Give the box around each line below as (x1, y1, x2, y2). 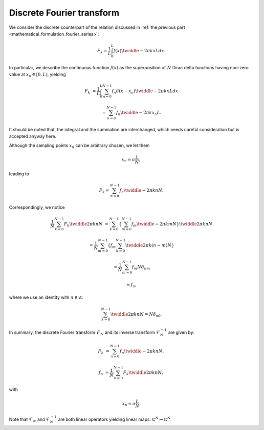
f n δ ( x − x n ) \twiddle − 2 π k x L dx (111, 88, 178, 95)
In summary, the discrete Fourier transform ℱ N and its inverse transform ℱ (9, 329, 160, 336)
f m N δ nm (132, 264, 150, 271)
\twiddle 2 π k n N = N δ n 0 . (110, 311, 162, 318)
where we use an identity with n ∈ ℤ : (9, 294, 83, 300)
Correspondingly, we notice (9, 204, 65, 210)
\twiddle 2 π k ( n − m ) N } (125, 243, 175, 248)
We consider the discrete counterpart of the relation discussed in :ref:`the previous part (9, 24, 185, 30)
